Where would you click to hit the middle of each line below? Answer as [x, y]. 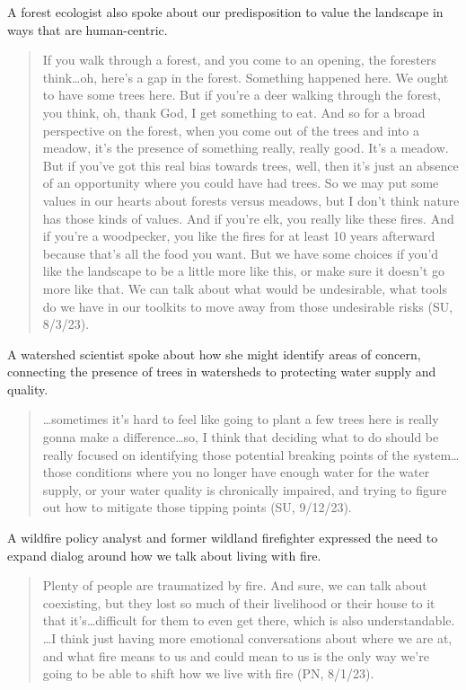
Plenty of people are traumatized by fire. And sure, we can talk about [235, 585]
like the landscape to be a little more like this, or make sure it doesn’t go [244, 271]
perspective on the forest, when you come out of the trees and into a [231, 130]
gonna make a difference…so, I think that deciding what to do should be [241, 437]
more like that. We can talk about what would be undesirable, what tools [245, 288]
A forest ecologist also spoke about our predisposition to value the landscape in [225, 12]
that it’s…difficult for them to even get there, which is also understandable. [249, 620]
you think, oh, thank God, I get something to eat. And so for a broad [234, 112]
